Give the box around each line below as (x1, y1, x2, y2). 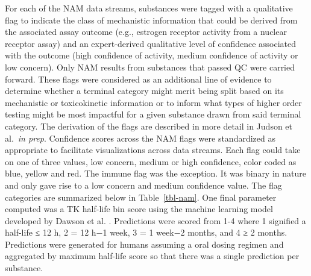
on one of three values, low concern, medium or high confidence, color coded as (5, 155, 297, 168)
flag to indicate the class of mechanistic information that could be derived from (5, 13, 298, 26)
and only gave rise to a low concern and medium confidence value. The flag (5, 178, 282, 191)
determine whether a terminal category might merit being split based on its (5, 84, 284, 97)
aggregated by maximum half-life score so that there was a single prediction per (5, 249, 300, 262)
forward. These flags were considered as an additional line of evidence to (5, 72, 272, 85)
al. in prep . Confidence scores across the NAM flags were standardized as (5, 131, 275, 144)
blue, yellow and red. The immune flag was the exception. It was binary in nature (5, 167, 306, 180)
